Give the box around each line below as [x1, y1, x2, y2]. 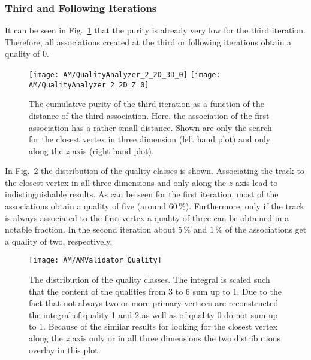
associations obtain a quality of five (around [5, 200, 167, 212]
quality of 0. [5, 47, 49, 60]
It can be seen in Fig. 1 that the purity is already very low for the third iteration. [5, 24, 306, 36]
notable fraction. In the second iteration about [5, 223, 176, 236]
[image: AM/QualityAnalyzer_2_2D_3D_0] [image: [29, 71, 221, 79]
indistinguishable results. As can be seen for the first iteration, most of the [5, 188, 279, 200]
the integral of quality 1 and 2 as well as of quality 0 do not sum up [29, 308, 278, 321]
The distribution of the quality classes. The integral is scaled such [29, 273, 270, 286]
